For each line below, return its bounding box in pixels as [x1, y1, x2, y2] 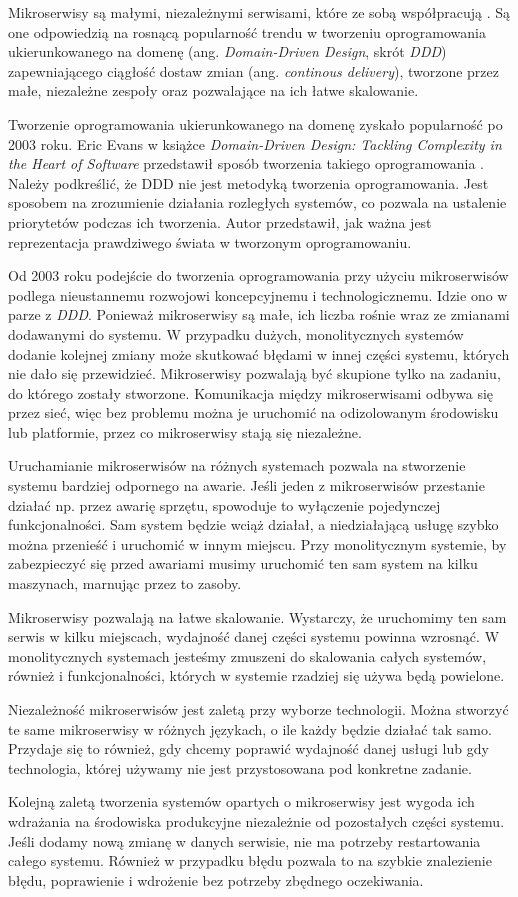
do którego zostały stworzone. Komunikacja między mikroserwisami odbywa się [8, 382, 494, 403]
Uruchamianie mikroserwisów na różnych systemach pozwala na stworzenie [8, 455, 466, 476]
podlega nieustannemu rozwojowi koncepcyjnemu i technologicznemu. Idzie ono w [8, 284, 508, 305]
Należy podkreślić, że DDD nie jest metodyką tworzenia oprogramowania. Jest [8, 172, 489, 193]
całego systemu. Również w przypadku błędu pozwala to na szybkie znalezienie [8, 850, 492, 871]
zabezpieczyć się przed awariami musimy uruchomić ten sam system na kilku [8, 553, 478, 574]
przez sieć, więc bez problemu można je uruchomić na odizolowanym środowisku [8, 402, 499, 423]
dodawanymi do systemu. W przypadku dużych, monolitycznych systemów [8, 323, 464, 344]
